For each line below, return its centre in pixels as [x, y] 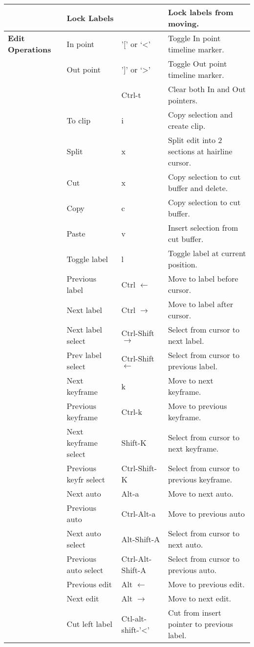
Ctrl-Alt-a [138, 513]
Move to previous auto [206, 513]
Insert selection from [203, 228]
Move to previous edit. [206, 584]
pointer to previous [200, 624]
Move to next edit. [200, 598]
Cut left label [89, 624]
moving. [183, 23]
